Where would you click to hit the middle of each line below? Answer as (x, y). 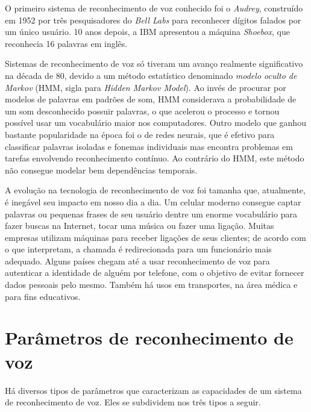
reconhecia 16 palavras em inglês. (66, 43)
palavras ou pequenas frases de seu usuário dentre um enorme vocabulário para (151, 214)
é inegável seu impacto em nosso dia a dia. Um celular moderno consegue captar (153, 201)
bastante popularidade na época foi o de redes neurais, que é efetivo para (140, 134)
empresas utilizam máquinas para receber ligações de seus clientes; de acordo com (155, 237)
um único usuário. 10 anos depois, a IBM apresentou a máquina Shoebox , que (147, 32)
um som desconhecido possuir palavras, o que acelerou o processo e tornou (142, 111)
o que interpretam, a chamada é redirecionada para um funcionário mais (138, 249)
